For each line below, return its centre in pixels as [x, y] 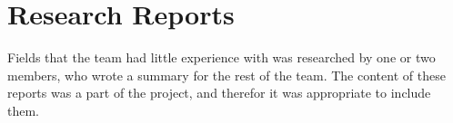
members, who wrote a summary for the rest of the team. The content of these [226, 75]
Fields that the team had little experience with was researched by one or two [221, 57]
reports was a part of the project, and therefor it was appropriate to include [219, 93]
